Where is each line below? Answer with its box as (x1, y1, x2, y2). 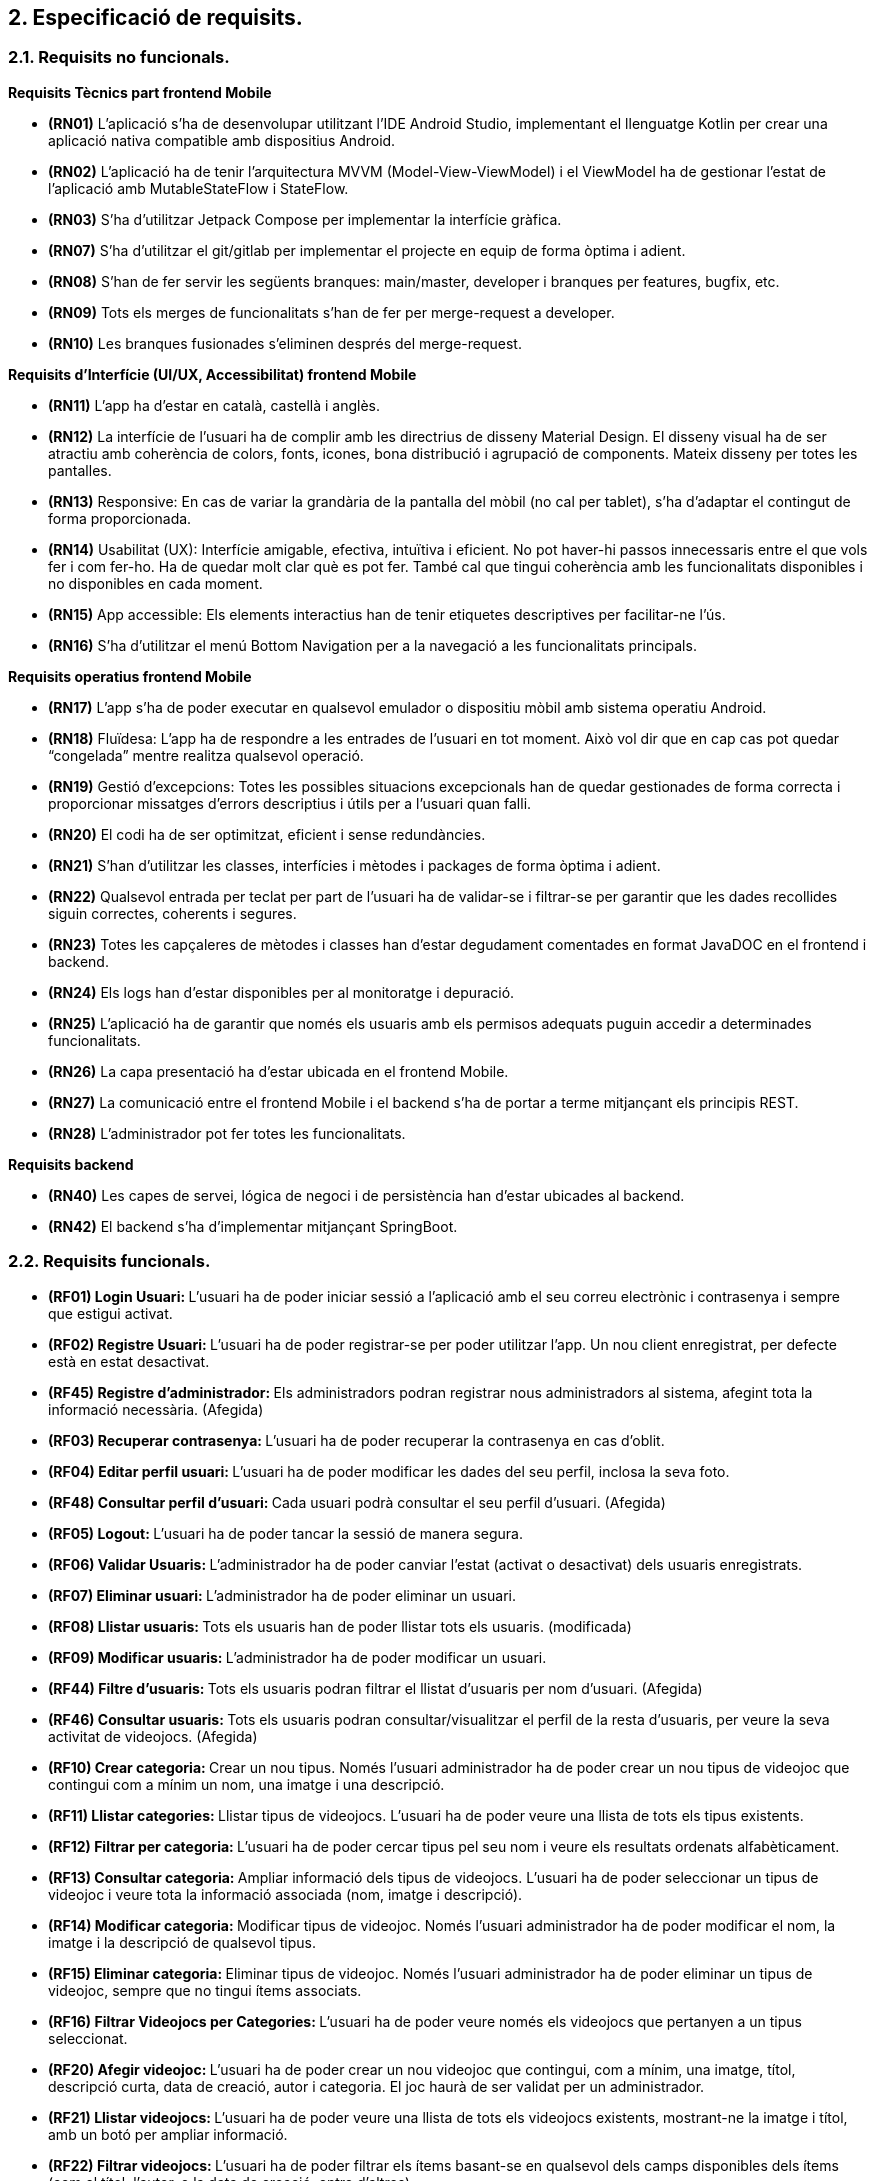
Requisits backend (8, 1155, 134, 1173)
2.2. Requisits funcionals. (8, 1251, 211, 1272)
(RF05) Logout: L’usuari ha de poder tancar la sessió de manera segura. (48, 1524, 523, 1542)
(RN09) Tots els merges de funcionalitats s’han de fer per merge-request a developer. (48, 303, 615, 321)
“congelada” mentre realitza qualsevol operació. (48, 746, 364, 764)
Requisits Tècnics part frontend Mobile (8, 83, 272, 101)
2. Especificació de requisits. (8, 5, 303, 30)
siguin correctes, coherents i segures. (48, 904, 297, 922)
